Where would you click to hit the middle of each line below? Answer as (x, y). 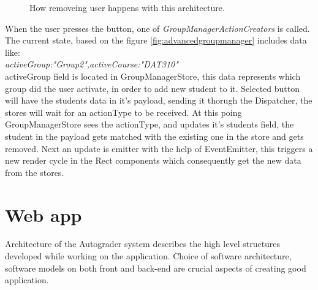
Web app (44, 214)
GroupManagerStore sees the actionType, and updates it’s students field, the (150, 124)
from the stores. (35, 172)
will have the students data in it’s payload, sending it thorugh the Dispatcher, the (159, 100)
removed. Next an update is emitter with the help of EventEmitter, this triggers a (159, 148)
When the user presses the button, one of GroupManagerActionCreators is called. (157, 28)
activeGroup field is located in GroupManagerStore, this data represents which (153, 76)
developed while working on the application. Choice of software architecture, (148, 256)
